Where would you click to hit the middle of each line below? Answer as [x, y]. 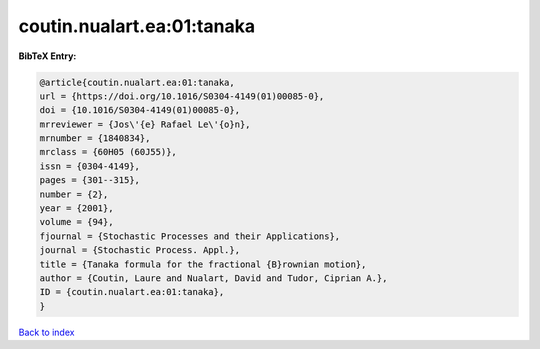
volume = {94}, [76, 222]
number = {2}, [74, 194]
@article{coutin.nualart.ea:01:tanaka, [137, 82]
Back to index [46, 332]
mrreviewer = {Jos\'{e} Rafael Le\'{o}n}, [145, 124]
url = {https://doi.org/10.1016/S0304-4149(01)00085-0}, [182, 96]
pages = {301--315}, [89, 180]
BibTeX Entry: [47, 56]
